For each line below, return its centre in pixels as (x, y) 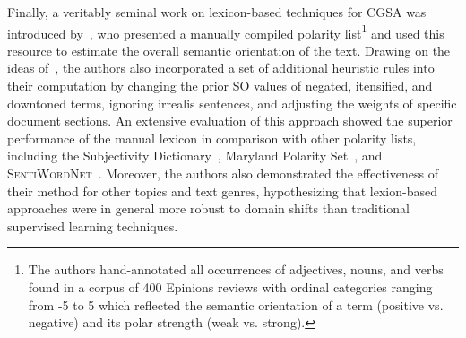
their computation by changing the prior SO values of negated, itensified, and (220, 86)
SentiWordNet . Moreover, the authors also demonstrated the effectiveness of (223, 173)
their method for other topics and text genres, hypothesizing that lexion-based (222, 191)
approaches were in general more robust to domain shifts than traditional (208, 208)
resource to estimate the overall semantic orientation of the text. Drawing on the (229, 50)
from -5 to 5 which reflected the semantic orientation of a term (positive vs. (236, 304)
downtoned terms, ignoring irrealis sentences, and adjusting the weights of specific (232, 103)
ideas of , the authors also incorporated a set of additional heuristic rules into (221, 68)
